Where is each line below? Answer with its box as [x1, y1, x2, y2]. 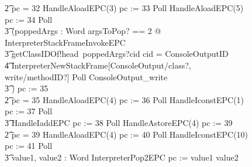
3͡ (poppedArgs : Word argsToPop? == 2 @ [5, 25, 161, 37]
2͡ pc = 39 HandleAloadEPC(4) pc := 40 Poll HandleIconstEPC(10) [5, 128, 248, 140]
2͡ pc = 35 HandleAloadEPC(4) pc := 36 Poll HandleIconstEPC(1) [5, 93, 244, 105]
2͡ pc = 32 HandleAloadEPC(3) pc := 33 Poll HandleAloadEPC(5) [5, 2, 244, 13]
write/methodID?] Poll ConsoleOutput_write [5, 70, 168, 83]
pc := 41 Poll [5, 139, 53, 152]
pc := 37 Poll [5, 105, 53, 117]
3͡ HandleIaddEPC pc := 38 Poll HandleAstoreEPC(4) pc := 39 [5, 116, 233, 128]
